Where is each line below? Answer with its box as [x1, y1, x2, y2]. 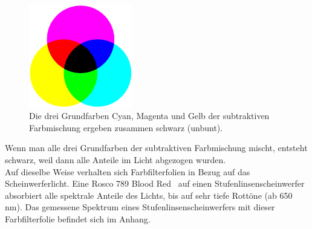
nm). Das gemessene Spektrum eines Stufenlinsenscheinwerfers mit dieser [5, 201, 275, 213]
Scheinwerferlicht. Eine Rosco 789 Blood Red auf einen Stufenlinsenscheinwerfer [5, 177, 305, 190]
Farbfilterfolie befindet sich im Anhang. [5, 212, 151, 225]
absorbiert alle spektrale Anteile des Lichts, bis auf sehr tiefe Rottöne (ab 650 [5, 189, 293, 201]
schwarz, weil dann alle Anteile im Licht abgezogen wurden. [5, 153, 226, 166]
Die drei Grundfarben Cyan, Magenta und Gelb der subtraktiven [29, 109, 270, 122]
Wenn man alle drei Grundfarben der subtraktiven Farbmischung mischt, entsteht [5, 141, 308, 154]
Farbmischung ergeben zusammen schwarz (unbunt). [29, 121, 223, 134]
